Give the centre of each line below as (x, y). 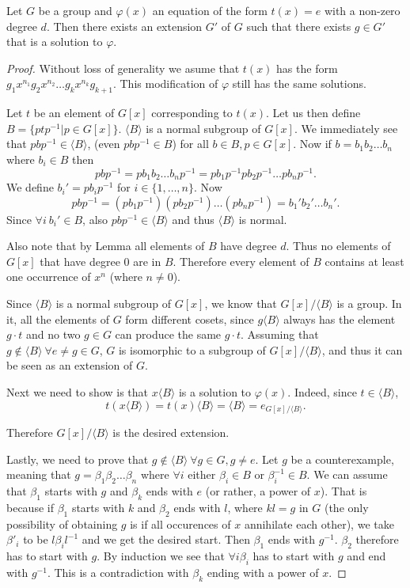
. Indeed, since (322, 392)
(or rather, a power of (258, 491)
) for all (190, 144)
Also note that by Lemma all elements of (106, 246)
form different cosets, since (190, 319)
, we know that (241, 303)
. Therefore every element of (241, 261)
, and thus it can (362, 349)
